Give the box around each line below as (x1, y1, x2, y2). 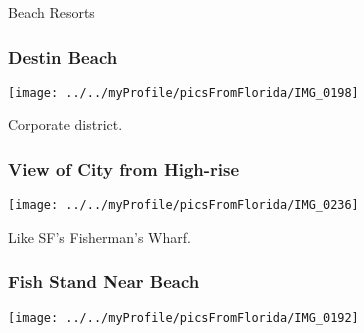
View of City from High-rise (8, 156, 240, 181)
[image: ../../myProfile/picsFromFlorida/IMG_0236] (8, 198, 359, 213)
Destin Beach (8, 44, 118, 69)
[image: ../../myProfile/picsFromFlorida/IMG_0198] (8, 85, 359, 100)
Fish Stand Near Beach (8, 269, 200, 294)
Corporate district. (8, 114, 123, 135)
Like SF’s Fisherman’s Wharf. (8, 226, 191, 247)
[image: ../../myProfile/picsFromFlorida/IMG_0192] (8, 310, 359, 325)
